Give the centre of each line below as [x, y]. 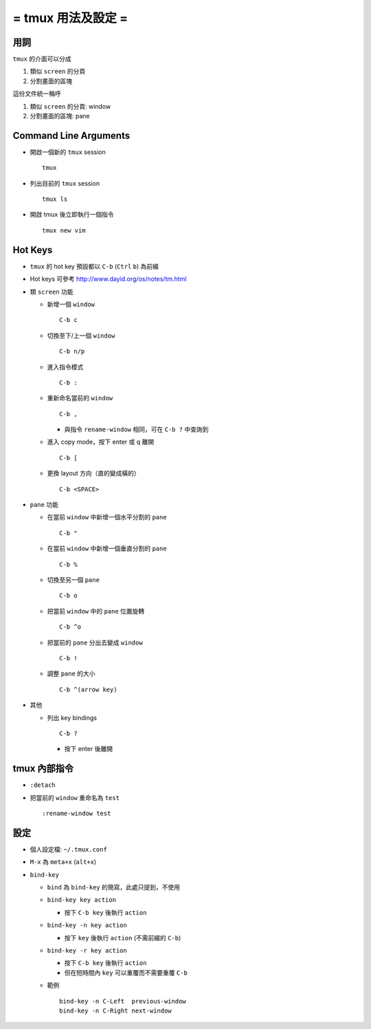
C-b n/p [72, 351]
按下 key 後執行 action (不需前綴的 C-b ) [123, 938]
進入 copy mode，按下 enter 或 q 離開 [101, 442]
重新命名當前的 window [80, 398]
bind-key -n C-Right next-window [115, 1010]
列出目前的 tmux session [65, 183]
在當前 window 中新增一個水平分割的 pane [107, 517]
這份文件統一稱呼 [37, 94]
